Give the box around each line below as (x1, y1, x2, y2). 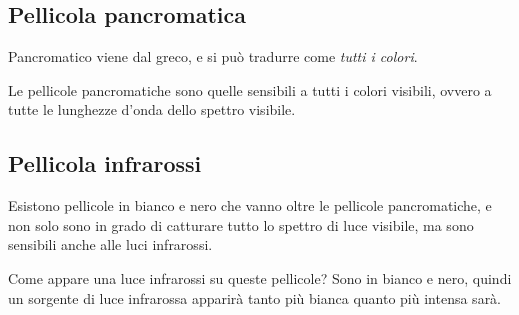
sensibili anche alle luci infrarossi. (8, 234, 213, 255)
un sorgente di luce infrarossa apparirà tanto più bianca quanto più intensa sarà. (8, 287, 502, 308)
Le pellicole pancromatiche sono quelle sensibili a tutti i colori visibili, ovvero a (8, 79, 492, 100)
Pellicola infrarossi (8, 148, 202, 179)
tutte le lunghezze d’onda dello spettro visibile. (8, 99, 296, 120)
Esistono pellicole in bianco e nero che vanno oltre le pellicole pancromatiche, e (8, 195, 492, 216)
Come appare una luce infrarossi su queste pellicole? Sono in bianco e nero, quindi (8, 267, 512, 288)
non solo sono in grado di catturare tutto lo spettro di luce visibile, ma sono (8, 214, 474, 235)
